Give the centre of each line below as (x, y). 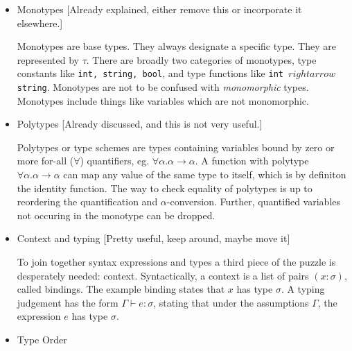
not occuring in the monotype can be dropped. (116, 215)
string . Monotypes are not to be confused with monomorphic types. (163, 87)
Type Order (42, 339)
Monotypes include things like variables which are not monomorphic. (163, 100)
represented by (48, 59)
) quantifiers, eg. (115, 161)
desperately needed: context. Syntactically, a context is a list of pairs (163, 275)
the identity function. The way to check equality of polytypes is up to (165, 188)
